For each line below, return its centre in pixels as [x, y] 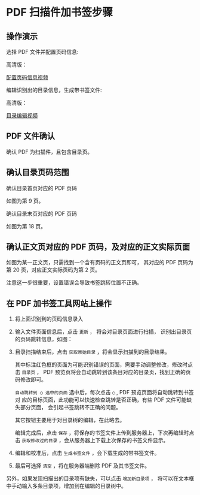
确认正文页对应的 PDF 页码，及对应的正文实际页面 [98, 247]
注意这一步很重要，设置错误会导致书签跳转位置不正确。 [74, 283]
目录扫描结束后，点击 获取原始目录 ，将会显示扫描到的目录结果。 [93, 352]
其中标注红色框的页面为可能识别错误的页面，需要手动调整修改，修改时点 [104, 365]
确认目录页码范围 [38, 172]
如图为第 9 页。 [25, 201]
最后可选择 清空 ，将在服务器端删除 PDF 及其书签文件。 [82, 466]
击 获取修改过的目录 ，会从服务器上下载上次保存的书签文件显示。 [92, 440]
